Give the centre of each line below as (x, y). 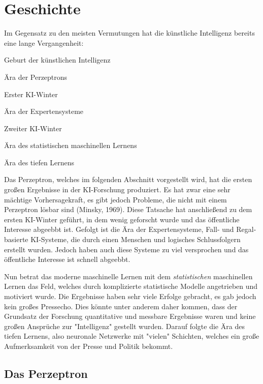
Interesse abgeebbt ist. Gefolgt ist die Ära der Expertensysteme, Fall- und (119, 229)
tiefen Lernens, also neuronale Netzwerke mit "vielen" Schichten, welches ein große (132, 336)
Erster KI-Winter (31, 94)
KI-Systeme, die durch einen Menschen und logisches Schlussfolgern (136, 239)
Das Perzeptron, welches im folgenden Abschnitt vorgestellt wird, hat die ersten (128, 179)
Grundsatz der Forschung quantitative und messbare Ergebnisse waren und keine (130, 316)
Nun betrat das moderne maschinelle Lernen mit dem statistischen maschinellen (128, 276)
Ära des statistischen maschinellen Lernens (71, 145)
